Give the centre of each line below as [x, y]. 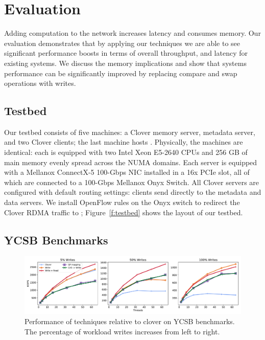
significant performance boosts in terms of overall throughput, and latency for [126, 53]
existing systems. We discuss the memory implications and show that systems [125, 63]
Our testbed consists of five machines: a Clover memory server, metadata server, [130, 132]
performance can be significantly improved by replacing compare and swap [121, 73]
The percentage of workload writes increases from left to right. [122, 331]
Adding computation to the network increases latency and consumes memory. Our [132, 33]
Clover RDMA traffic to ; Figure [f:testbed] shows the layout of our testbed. [124, 212]
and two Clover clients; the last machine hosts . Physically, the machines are [124, 142]
